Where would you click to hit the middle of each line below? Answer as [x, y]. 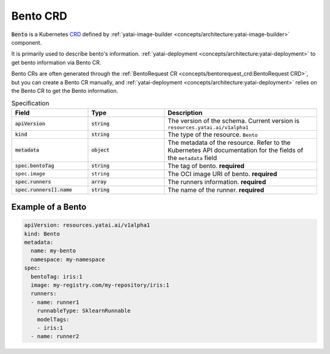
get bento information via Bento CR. [56, 62]
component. [27, 42]
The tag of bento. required [206, 166]
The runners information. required [217, 182]
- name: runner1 [55, 302]
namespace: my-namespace [68, 259]
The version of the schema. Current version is [233, 120]
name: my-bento [53, 251]
